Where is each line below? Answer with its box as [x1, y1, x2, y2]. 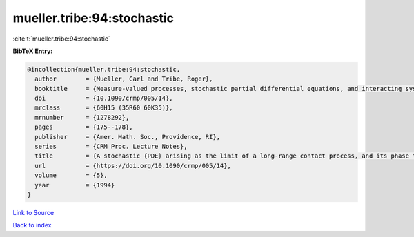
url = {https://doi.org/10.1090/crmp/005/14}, [34, 162, 231, 169]
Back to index [12, 221, 52, 229]
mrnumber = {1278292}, [34, 114, 130, 121]
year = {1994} [34, 181, 115, 189]
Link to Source [12, 208, 55, 216]
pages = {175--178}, [34, 123, 134, 131]
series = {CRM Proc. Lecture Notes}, [34, 143, 188, 151]
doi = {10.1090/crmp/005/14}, [34, 94, 173, 103]
